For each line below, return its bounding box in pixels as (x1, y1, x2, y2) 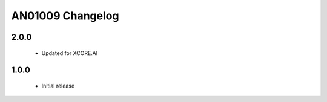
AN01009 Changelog (11, 9, 119, 22)
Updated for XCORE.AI (41, 49, 98, 57)
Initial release (41, 82, 75, 89)
